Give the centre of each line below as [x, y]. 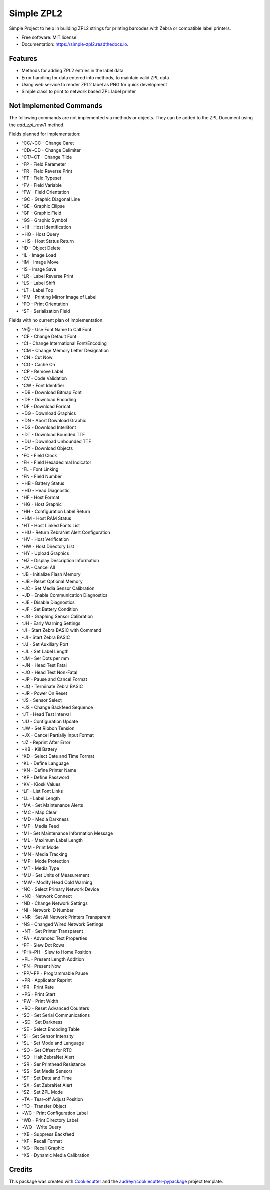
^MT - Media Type [40, 868]
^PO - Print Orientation [45, 304]
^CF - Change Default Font [49, 336]
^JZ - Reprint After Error [46, 742]
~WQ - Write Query [42, 1127]
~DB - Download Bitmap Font [52, 392]
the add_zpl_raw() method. [37, 125]
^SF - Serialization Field [46, 311]
